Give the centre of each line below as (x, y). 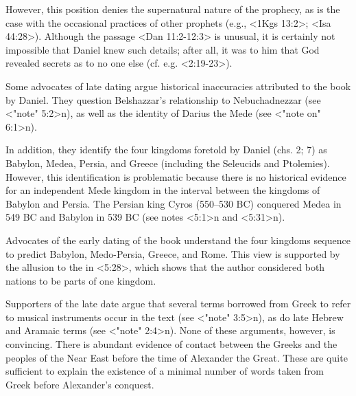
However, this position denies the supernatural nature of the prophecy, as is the (173, 9)
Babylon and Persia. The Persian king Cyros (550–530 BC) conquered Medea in (174, 203)
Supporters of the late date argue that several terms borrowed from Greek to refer (178, 304)
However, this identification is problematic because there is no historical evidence (176, 176)
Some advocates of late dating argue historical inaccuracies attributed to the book (178, 86)
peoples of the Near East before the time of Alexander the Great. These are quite (177, 357)
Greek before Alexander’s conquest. (80, 384)
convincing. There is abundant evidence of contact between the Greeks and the (171, 344)
